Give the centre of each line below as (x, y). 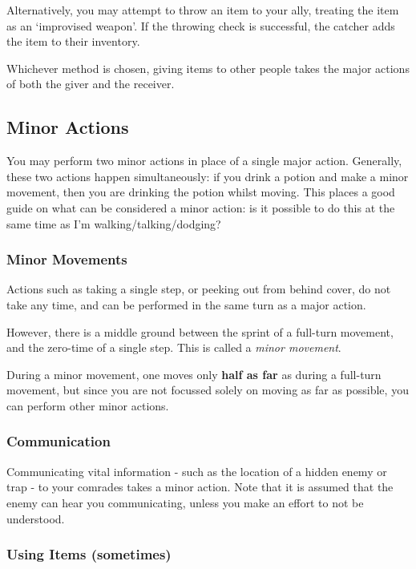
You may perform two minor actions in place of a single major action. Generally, (204, 161)
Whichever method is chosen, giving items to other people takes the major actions (208, 68)
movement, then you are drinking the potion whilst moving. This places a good (201, 192)
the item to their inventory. (73, 41)
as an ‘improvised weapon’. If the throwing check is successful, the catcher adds (201, 25)
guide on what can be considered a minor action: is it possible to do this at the (201, 207)
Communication (59, 441)
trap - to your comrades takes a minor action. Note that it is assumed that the (200, 487)
